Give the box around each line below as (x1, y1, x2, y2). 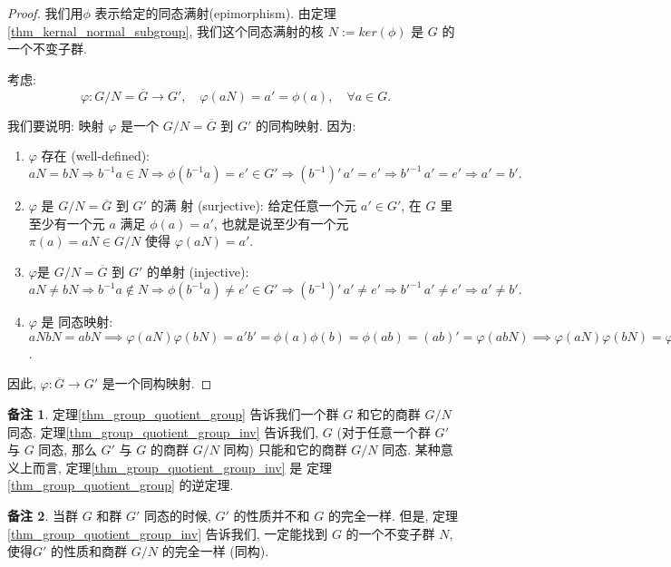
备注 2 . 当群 (7, 505, 78, 524)
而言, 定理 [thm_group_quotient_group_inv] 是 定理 (32, 457, 332, 476)
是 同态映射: (41, 312, 113, 331)
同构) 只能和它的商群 (223, 440, 347, 459)
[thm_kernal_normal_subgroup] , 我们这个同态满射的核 (7, 21, 325, 40)
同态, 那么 (38, 440, 97, 459)
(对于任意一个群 (336, 422, 431, 441)
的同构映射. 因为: (256, 115, 356, 134)
